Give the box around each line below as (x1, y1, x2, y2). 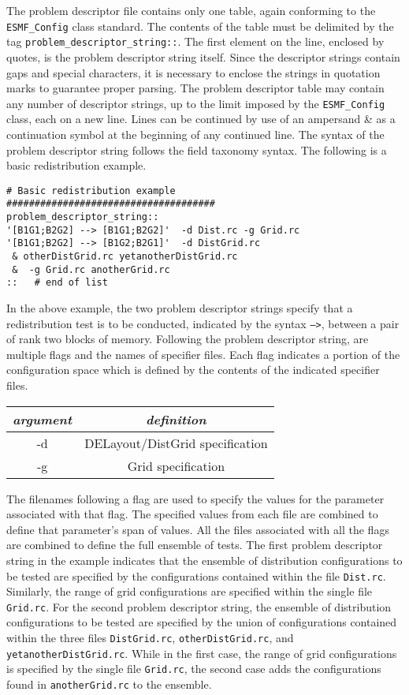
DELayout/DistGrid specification (84, 433, 268, 452)
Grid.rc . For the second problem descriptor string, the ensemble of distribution (6, 598, 392, 615)
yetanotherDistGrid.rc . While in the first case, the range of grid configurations (6, 645, 397, 661)
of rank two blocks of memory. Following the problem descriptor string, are (6, 331, 369, 347)
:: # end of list (6, 277, 108, 289)
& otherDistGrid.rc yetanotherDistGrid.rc (12, 251, 238, 262)
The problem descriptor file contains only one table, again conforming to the (6, 2, 376, 18)
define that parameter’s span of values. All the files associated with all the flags (6, 521, 389, 537)
